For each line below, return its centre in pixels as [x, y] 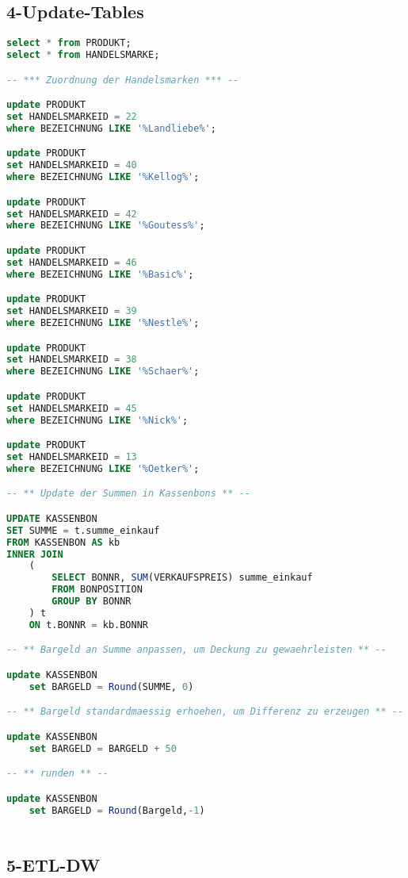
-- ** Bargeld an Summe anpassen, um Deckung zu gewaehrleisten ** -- [196, 650]
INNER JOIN [35, 554]
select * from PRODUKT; [69, 43]
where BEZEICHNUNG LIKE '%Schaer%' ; [103, 372]
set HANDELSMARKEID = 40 [72, 165]
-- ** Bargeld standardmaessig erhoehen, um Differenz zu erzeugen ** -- [205, 712]
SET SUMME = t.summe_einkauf [83, 530]
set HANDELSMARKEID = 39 [72, 311]
